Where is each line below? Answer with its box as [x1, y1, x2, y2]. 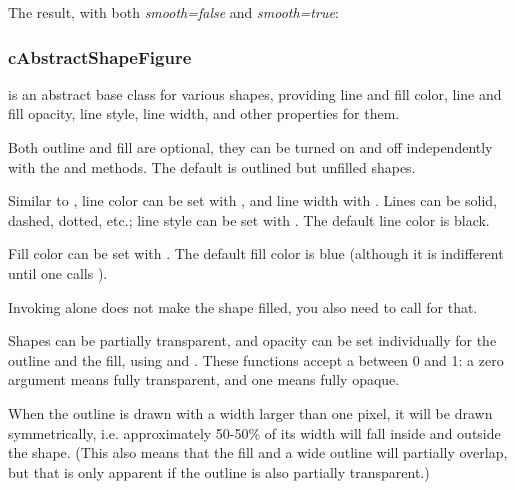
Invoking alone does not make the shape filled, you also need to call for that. [8, 296, 478, 317]
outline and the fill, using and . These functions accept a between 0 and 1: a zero [8, 349, 504, 370]
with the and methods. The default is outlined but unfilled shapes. [8, 156, 416, 177]
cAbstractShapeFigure [8, 44, 192, 69]
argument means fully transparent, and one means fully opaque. [8, 369, 400, 390]
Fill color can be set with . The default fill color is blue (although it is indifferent [8, 243, 504, 264]
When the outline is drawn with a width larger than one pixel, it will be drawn [8, 402, 493, 423]
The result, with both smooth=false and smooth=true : [8, 2, 339, 22]
